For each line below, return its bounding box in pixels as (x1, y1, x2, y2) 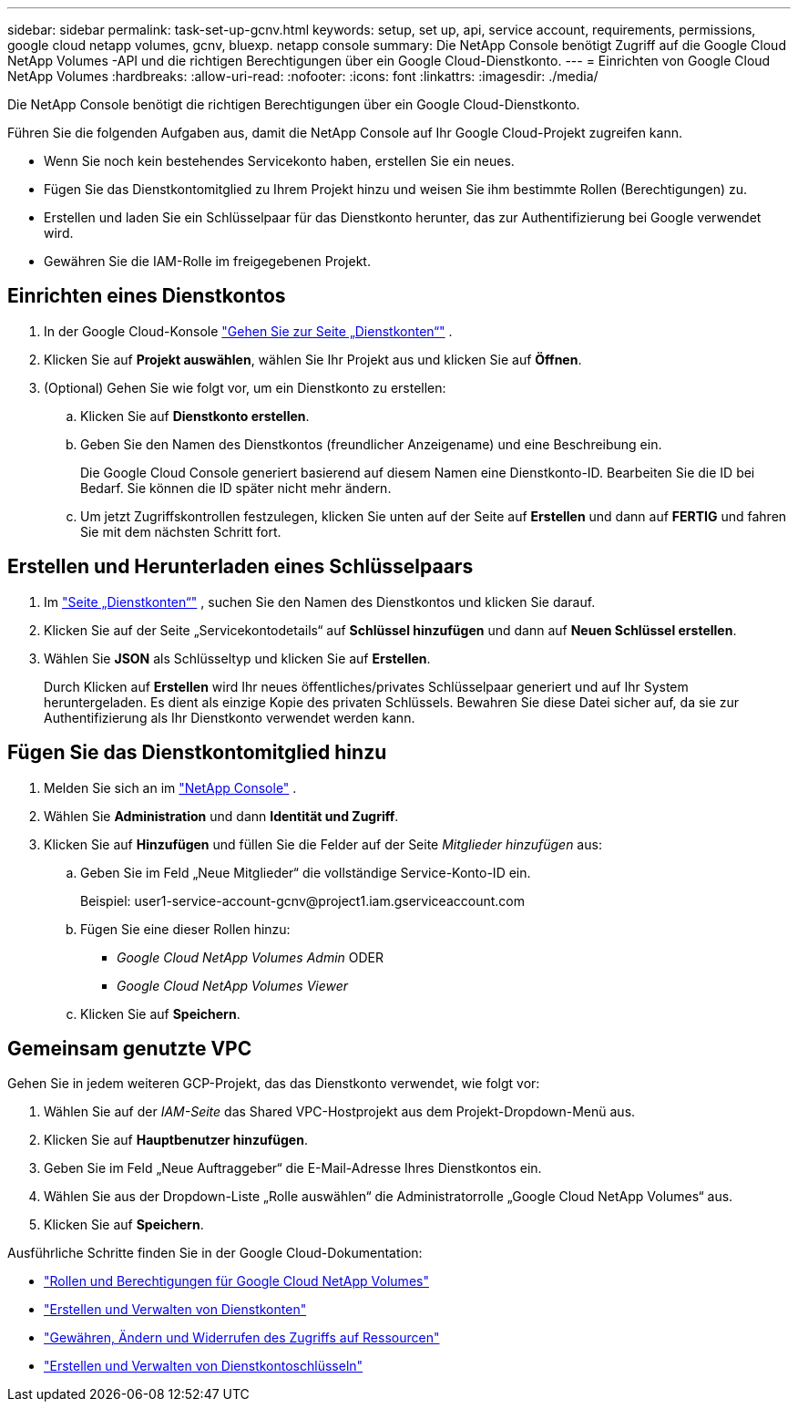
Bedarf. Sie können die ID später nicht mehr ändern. (80, 479, 392, 496)
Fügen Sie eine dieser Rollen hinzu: (80, 920, 291, 937)
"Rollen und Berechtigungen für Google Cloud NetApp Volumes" (44, 1273, 429, 1290)
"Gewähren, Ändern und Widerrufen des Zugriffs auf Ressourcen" (44, 1330, 440, 1346)
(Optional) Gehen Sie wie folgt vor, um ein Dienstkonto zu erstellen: (44, 379, 446, 396)
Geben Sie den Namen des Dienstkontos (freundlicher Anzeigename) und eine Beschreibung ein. (80, 436, 662, 452)
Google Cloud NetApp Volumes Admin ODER (117, 949, 384, 965)
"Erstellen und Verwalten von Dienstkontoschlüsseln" (44, 1358, 363, 1374)
